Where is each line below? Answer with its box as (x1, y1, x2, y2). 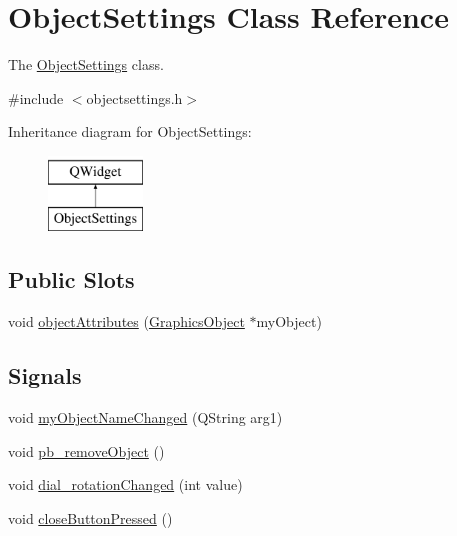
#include (8, 87, 64, 108)
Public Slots (8, 264, 135, 295)
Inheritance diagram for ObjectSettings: (8, 121, 252, 142)
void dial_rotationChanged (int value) (8, 474, 243, 495)
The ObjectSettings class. (8, 54, 164, 75)
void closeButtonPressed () (8, 507, 173, 528)
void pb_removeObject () (8, 440, 165, 461)
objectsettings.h (86, 87, 183, 108)
